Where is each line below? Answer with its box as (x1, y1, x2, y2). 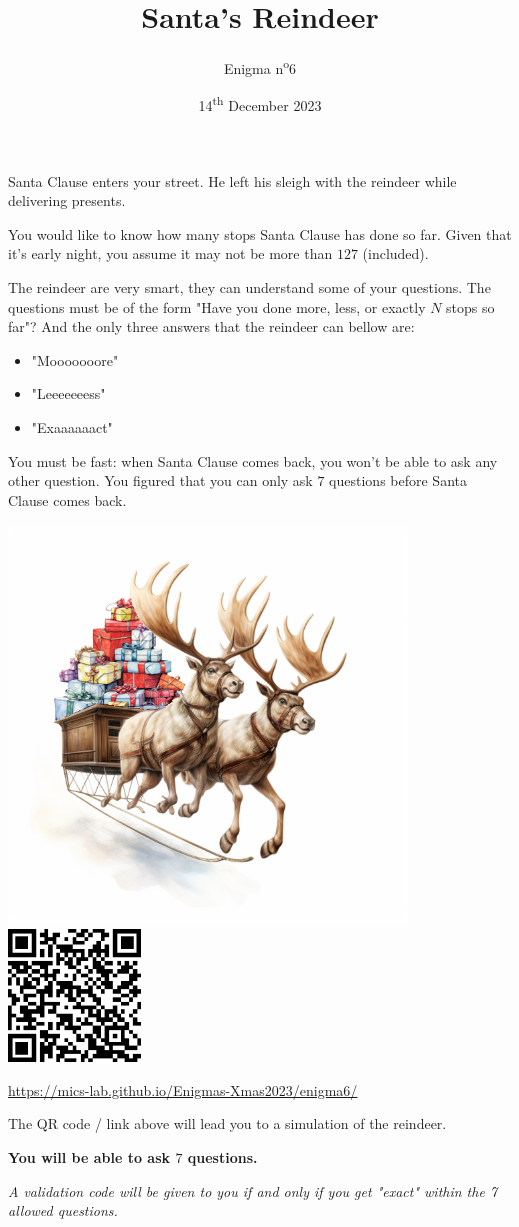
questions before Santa (329, 470, 467, 491)
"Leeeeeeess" (31, 383, 106, 404)
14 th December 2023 (198, 92, 322, 116)
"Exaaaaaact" (31, 416, 113, 437)
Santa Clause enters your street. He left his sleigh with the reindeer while (8, 170, 457, 191)
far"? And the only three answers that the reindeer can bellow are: (8, 316, 415, 337)
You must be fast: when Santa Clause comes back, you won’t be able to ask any (8, 450, 498, 471)
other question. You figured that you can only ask (8, 470, 313, 491)
